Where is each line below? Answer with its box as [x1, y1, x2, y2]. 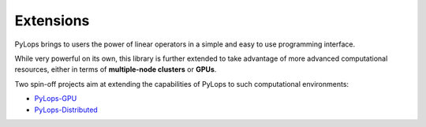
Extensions [14, 12, 90, 29]
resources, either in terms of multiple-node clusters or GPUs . [14, 65, 217, 74]
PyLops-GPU [34, 94, 77, 103]
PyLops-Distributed [34, 105, 98, 114]
